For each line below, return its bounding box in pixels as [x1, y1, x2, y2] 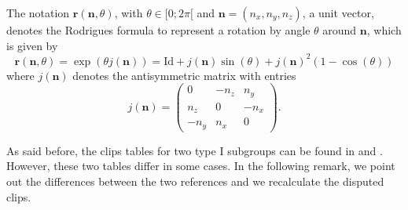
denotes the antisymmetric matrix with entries [72, 67, 296, 83]
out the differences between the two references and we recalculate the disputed [6, 173, 384, 189]
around [322, 22, 357, 38]
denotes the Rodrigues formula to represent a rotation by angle [6, 22, 311, 38]
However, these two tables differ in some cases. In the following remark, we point [6, 157, 395, 174]
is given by [6, 37, 58, 53]
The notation [6, 5, 70, 20]
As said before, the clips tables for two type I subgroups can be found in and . [6, 142, 383, 158]
